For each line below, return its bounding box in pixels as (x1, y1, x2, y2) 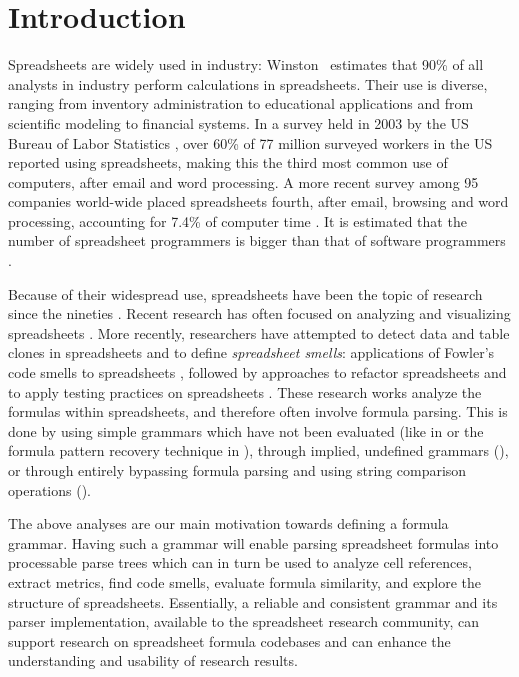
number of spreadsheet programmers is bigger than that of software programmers (8, 230, 506, 251)
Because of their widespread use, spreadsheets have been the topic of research (8, 283, 483, 304)
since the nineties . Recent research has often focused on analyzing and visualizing (8, 303, 511, 324)
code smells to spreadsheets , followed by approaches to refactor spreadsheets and (8, 362, 507, 383)
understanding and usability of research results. (8, 650, 298, 671)
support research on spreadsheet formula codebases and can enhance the (8, 630, 451, 651)
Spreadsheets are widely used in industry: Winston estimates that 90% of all (8, 54, 484, 75)
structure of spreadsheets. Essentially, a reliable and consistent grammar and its (8, 591, 498, 612)
